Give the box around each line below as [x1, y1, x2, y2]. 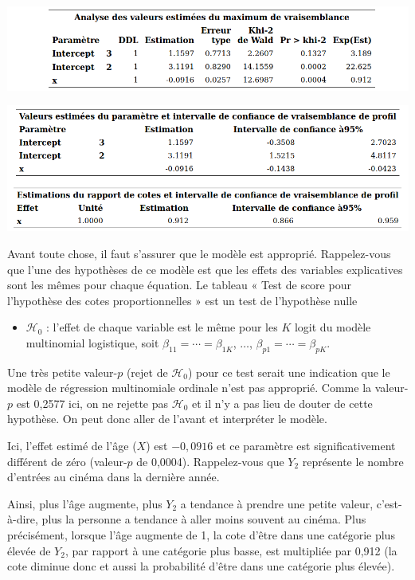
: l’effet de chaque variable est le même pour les [46, 319, 278, 335]
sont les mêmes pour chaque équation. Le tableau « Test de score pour [7, 276, 351, 293]
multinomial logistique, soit [25, 334, 159, 351]
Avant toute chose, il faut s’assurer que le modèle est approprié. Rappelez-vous [7, 245, 391, 261]
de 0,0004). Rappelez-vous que [136, 453, 284, 469]
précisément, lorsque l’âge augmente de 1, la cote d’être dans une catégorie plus [7, 527, 395, 543]
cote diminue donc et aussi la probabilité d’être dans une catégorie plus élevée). [7, 558, 395, 574]
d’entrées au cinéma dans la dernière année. [7, 468, 220, 485]
